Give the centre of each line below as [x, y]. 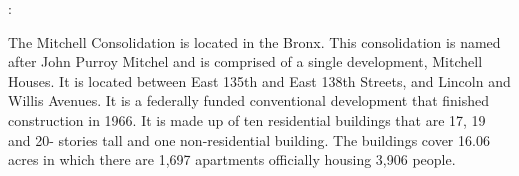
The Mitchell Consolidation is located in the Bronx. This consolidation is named [254, 41]
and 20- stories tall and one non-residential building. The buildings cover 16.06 [249, 139]
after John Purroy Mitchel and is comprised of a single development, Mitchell [245, 61]
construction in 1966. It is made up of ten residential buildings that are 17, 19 [247, 119]
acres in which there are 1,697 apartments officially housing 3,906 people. [232, 159]
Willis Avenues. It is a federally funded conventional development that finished [249, 100]
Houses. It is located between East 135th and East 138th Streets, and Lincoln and [259, 80]
